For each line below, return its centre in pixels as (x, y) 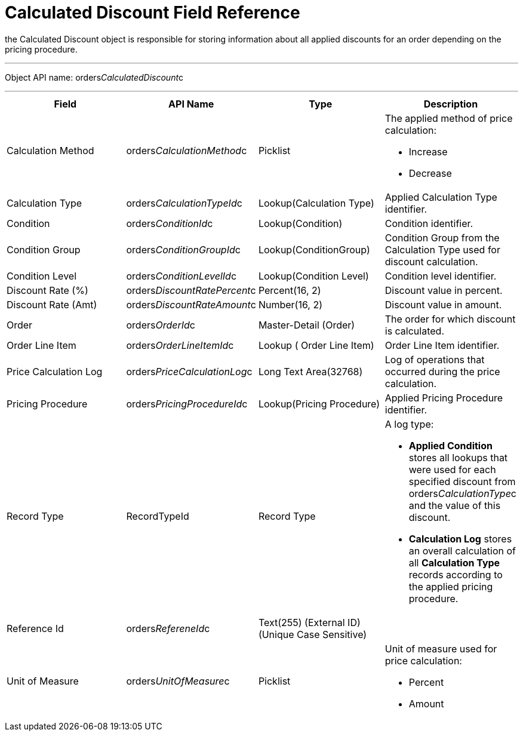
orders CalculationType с (462, 493)
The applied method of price (449, 118)
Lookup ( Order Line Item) (316, 345)
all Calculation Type (454, 562)
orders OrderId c (161, 325)
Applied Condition (450, 445)
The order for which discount (450, 319)
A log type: (409, 424)
